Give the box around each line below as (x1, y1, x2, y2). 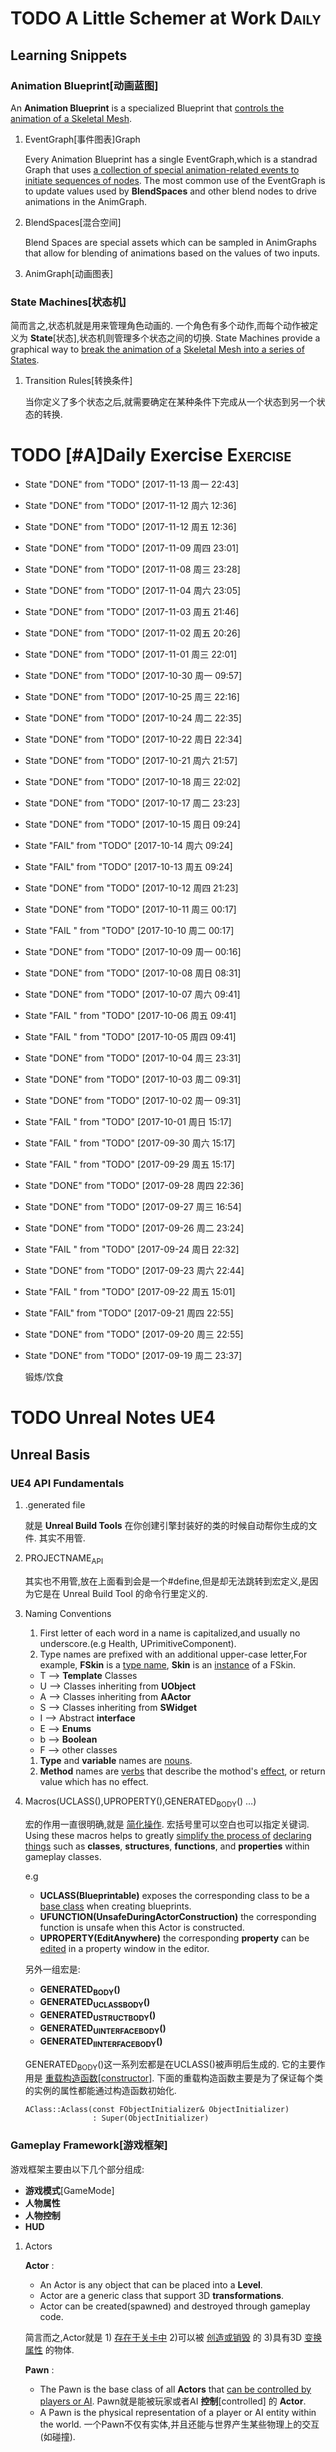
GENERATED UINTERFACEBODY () (39, 2022, 167, 2036)
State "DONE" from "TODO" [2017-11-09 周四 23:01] (24, 542, 240, 554)
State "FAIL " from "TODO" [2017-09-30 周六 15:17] (24, 1137, 236, 1149)
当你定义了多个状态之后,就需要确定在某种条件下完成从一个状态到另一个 (24, 396, 317, 408)
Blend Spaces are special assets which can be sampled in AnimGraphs (24, 236, 317, 248)
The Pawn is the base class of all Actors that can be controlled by (39, 2383, 312, 2395)
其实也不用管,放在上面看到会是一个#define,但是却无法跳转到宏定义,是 (24, 1575, 310, 1587)
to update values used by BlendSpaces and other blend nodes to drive (24, 185, 318, 197)
